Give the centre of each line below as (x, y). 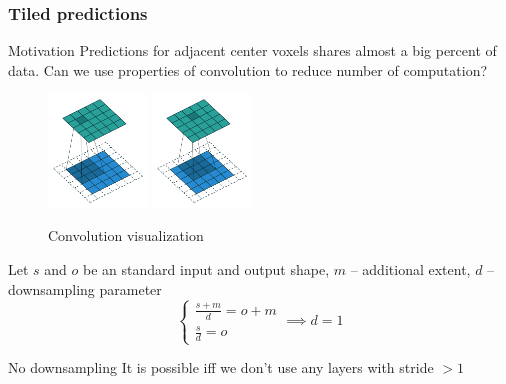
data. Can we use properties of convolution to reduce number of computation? (248, 69)
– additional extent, (410, 268)
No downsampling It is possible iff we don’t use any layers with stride (221, 367)
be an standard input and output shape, (206, 268)
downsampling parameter (85, 288)
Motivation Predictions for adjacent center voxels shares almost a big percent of (252, 50)
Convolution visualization (126, 235)
